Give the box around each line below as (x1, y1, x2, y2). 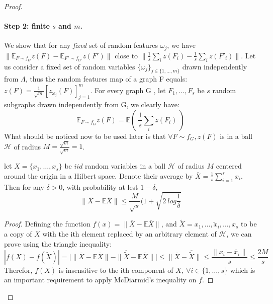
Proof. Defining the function (4, 218, 90, 229)
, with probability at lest (62, 181, 138, 192)
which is (230, 264, 255, 275)
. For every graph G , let (90, 85, 166, 95)
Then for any (4, 181, 44, 192)
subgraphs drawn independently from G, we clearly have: (4, 99, 179, 110)
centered (216, 161, 242, 171)
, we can (226, 228, 252, 239)
